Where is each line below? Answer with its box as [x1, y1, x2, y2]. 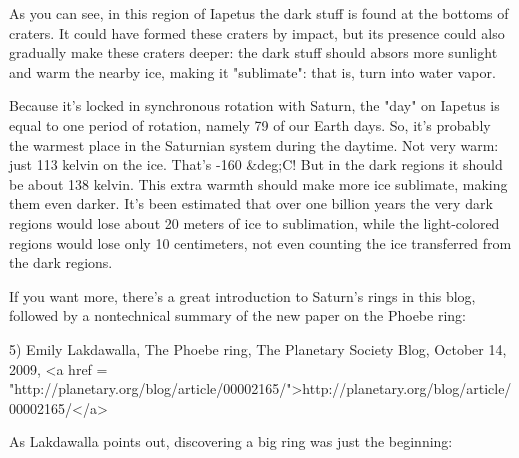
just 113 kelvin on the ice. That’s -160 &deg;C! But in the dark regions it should [9, 154, 503, 175]
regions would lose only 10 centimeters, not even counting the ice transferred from [9, 232, 512, 253]
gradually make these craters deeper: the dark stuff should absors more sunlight [9, 42, 498, 63]
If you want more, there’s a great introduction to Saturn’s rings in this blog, [9, 285, 476, 306]
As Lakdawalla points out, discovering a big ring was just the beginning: [9, 431, 453, 452]
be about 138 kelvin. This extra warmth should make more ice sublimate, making [9, 173, 508, 194]
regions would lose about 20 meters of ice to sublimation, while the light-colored [9, 212, 500, 233]
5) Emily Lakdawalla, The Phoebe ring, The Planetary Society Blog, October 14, [9, 338, 507, 359]
